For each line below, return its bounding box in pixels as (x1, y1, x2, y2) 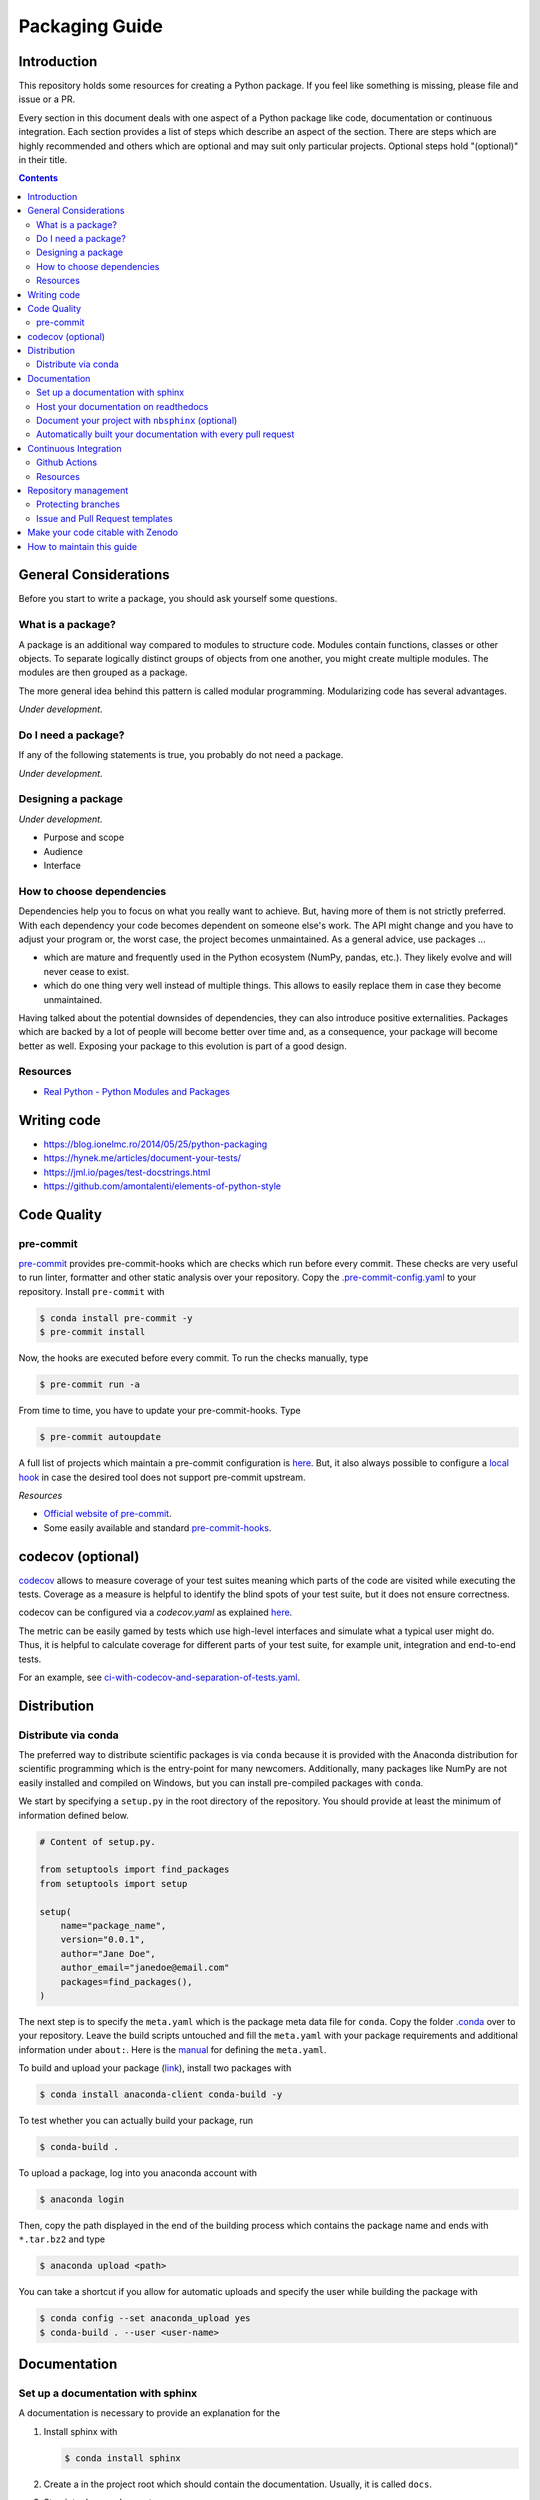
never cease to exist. (43, 965, 130, 977)
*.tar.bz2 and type (18, 2233, 105, 2245)
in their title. (18, 154, 68, 166)
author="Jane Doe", (60, 1948, 157, 1959)
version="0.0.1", (60, 1934, 146, 1945)
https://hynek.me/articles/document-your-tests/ (43, 1152, 242, 1164)
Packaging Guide (18, 15, 164, 37)
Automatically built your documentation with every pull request (36, 428, 295, 440)
